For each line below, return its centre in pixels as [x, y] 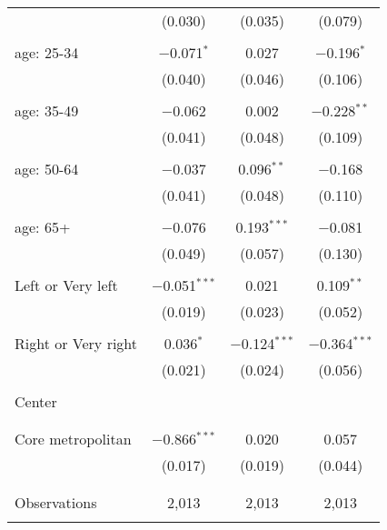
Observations [56, 502]
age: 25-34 [47, 52]
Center [36, 401]
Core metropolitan [73, 439]
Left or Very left [66, 285]
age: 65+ [43, 227]
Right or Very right [76, 343]
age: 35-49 [47, 110]
